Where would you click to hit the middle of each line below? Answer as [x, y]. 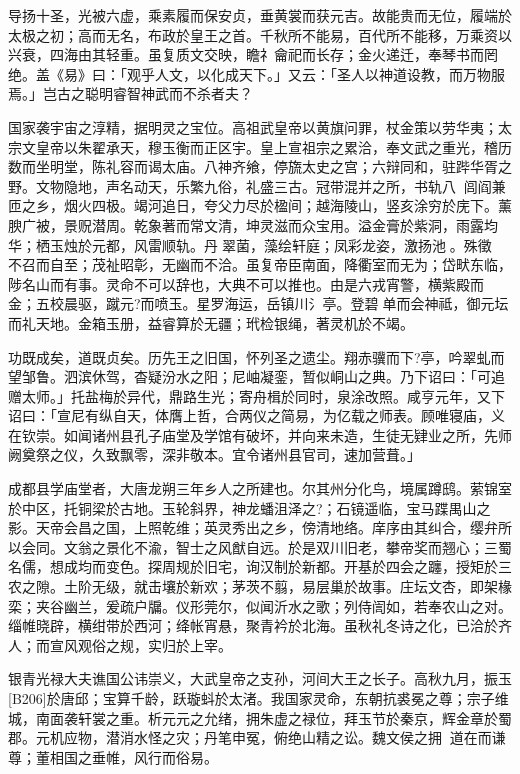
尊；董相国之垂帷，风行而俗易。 [113, 756]
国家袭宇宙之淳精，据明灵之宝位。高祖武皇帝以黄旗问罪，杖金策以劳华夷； [253, 126]
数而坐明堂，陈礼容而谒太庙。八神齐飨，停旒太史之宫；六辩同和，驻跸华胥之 [260, 166]
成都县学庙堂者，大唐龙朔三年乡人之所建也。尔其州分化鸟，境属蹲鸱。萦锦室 [260, 488]
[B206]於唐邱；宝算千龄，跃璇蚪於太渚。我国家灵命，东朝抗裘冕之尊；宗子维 [258, 698]
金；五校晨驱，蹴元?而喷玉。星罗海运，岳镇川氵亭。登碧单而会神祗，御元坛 [258, 303]
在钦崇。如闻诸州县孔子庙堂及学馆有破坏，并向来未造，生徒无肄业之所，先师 [260, 434]
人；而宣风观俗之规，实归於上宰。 [120, 644]
